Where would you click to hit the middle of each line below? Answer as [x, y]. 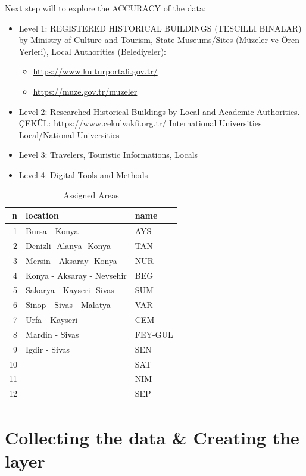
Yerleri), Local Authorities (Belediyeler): [92, 51]
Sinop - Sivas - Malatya [68, 305]
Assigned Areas [91, 195]
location [42, 215]
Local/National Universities [69, 134]
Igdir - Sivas [48, 349]
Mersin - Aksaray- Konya [71, 260]
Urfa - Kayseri [52, 320]
